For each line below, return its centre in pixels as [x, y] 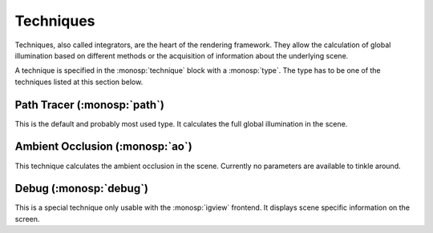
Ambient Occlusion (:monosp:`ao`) [103, 147]
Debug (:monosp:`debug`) [81, 189]
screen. [27, 219]
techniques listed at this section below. [79, 82]
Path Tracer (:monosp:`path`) [89, 104]
